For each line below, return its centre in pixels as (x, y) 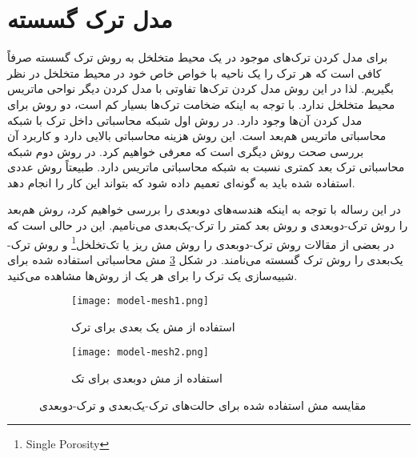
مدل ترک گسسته (90, 19)
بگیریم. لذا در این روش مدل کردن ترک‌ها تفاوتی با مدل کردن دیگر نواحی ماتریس (200, 88)
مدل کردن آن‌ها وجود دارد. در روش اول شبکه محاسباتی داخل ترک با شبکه (185, 120)
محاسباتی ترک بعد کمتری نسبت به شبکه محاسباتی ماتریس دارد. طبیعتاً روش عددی (206, 167)
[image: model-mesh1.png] (140, 301)
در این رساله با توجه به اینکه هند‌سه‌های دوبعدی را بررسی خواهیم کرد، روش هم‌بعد (204, 209)
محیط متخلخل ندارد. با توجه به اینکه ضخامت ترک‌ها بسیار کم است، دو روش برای (201, 104)
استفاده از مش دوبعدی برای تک (147, 378)
